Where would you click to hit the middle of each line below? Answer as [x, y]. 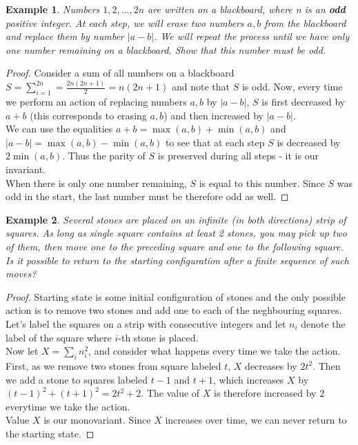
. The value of [170, 393]
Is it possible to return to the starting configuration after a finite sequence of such [177, 260]
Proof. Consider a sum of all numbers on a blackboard [120, 73]
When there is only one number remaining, [96, 182]
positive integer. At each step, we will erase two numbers [125, 22]
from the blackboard [305, 22]
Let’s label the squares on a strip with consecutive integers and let [146, 323]
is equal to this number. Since [262, 182]
